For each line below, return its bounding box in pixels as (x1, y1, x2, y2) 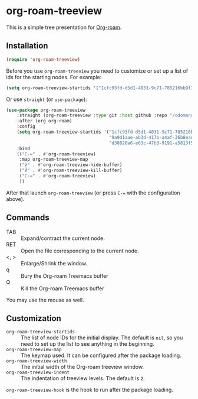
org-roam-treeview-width (6, 358, 67, 364)
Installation (6, 41, 48, 51)
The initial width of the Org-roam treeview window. (21, 364, 144, 371)
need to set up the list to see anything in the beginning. (21, 340, 154, 348)
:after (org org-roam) (16, 118, 72, 124)
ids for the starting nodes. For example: (6, 73, 102, 80)
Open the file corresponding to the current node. (21, 247, 140, 254)
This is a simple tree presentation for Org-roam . (6, 24, 122, 31)
